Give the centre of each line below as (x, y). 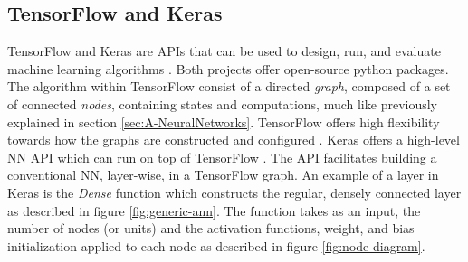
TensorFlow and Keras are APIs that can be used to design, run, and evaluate (224, 51)
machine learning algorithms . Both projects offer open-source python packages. (228, 68)
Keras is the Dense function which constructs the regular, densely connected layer (234, 192)
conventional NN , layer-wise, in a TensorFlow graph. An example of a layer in (223, 175)
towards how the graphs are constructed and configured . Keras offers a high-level (234, 140)
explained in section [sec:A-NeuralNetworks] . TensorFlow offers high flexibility (224, 122)
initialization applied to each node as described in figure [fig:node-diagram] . (216, 245)
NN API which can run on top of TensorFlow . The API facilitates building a (222, 157)
